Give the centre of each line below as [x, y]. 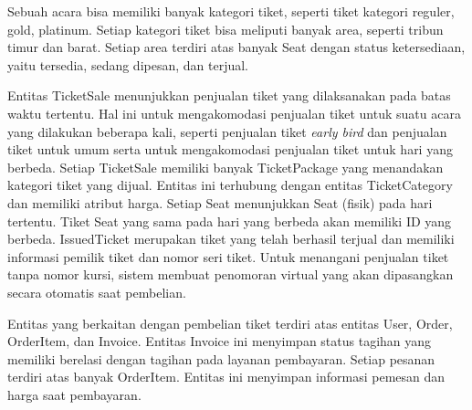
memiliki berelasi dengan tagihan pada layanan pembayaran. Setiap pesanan [221, 358]
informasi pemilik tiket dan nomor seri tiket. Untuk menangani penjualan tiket [228, 256]
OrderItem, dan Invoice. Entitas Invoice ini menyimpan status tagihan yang [220, 341]
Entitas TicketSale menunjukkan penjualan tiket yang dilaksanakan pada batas [229, 95]
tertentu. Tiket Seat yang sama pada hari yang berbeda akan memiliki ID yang [230, 221]
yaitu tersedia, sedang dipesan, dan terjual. [128, 64]
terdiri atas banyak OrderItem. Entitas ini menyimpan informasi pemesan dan [226, 377]
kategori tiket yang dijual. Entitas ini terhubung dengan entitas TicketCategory [230, 185]
